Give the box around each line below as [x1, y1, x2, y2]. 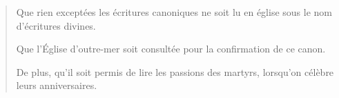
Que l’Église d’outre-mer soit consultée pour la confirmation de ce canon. [16, 41, 326, 56]
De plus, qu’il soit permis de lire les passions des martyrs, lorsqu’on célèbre [16, 64, 334, 79]
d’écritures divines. [16, 18, 96, 32]
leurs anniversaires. [16, 78, 97, 92]
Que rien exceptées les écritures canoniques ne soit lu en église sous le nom [16, 5, 332, 19]
